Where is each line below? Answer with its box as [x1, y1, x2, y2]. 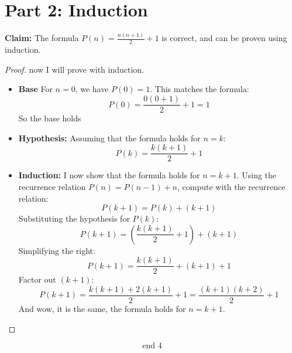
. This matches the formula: [150, 83, 249, 95]
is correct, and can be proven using [162, 32, 287, 44]
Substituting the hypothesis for [18, 212, 130, 225]
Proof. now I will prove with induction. [5, 63, 144, 75]
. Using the [236, 169, 277, 181]
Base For [18, 83, 53, 95]
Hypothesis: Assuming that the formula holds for [18, 131, 201, 144]
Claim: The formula [5, 32, 79, 44]
